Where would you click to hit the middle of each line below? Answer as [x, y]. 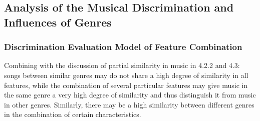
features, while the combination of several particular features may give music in [126, 85]
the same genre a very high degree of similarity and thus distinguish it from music [130, 95]
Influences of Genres [58, 22]
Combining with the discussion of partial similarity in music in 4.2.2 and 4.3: [122, 65]
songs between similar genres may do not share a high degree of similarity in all [126, 75]
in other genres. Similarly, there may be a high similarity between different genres [129, 104]
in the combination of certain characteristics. [73, 114]
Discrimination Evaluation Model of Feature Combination [123, 47]
